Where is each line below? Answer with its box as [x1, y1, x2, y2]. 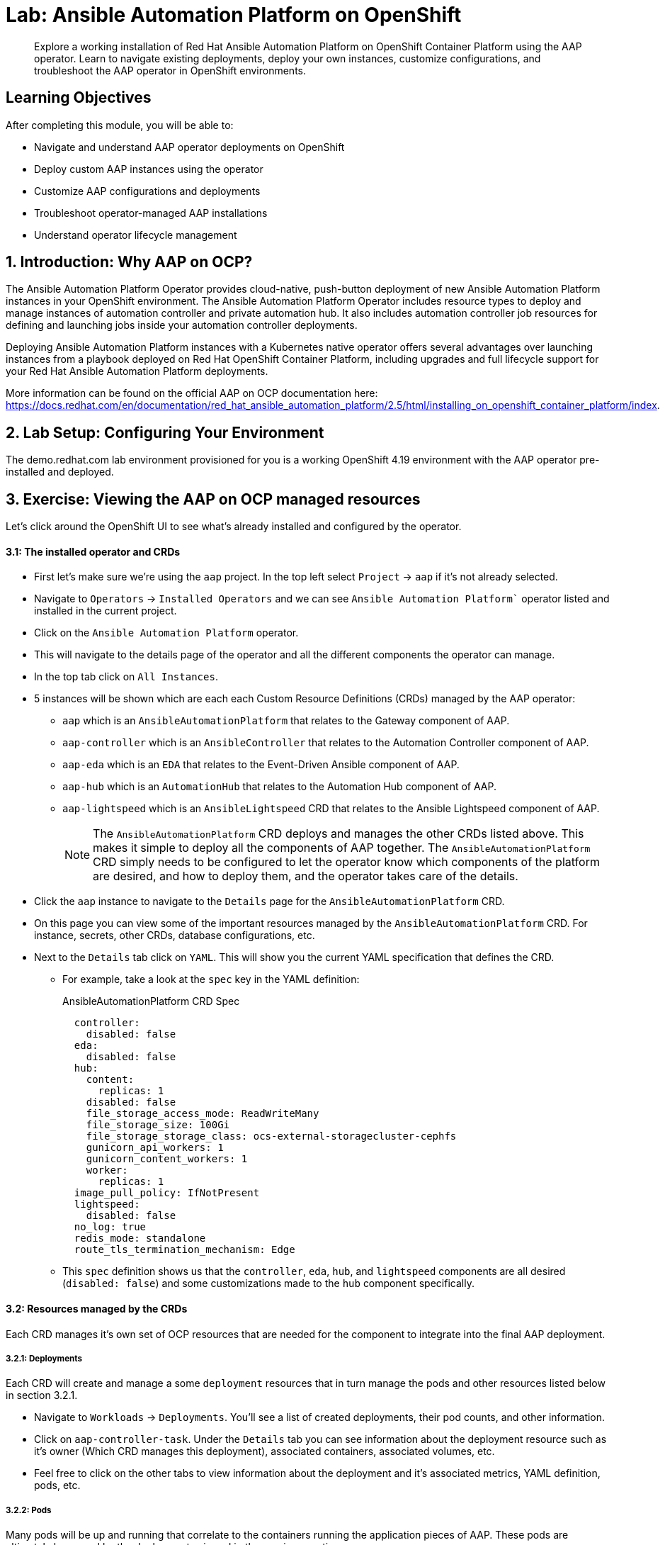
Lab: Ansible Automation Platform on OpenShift [6, 3, 462, 27]
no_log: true [74, 1221, 147, 1233]
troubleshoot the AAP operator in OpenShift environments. [34, 64, 306, 77]
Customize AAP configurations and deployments [34, 184, 261, 197]
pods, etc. [34, 1479, 81, 1492]
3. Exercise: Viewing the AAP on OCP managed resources [6, 490, 421, 508]
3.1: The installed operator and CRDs [6, 545, 181, 558]
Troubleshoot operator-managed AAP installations [34, 206, 268, 219]
